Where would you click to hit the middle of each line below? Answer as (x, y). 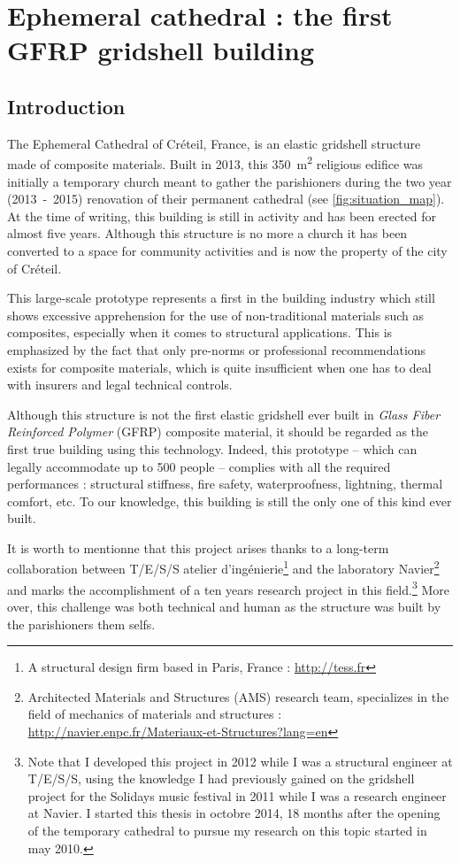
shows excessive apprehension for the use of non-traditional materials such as (215, 315)
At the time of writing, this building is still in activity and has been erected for (222, 216)
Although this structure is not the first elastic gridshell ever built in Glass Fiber (224, 414)
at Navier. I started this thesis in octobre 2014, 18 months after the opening (234, 813)
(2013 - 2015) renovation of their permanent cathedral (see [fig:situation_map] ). (226, 199)
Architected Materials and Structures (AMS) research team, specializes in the (238, 696)
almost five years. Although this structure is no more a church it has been (207, 233)
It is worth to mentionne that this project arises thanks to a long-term (198, 547)
